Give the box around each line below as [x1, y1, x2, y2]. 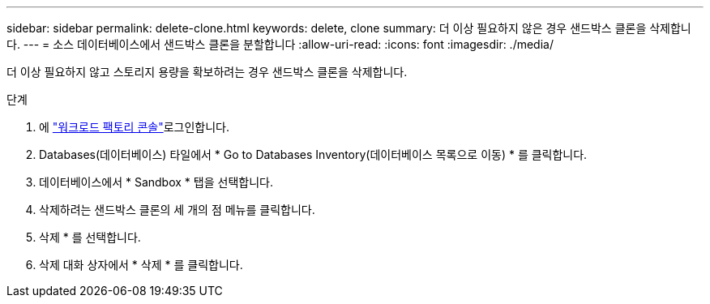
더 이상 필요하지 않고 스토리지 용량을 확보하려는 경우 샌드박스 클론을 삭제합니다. [6, 65, 408, 79]
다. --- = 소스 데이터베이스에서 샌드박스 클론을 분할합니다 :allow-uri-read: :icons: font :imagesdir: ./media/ [6, 37, 554, 51]
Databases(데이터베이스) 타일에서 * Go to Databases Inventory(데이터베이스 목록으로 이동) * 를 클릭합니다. [39, 148, 588, 161]
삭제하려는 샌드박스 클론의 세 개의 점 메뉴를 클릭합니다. [39, 203, 315, 216]
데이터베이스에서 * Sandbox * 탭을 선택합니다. [39, 175, 273, 189]
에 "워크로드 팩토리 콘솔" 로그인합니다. [39, 120, 229, 134]
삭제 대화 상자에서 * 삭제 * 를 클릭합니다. [39, 258, 243, 272]
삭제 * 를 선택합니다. [39, 230, 141, 244]
